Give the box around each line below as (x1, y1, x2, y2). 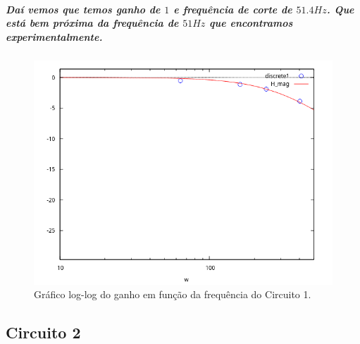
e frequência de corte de (173, 1, 292, 16)
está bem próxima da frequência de (6, 16, 179, 30)
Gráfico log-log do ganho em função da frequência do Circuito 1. (34, 287, 311, 302)
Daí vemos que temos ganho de (6, 1, 161, 16)
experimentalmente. (6, 29, 103, 44)
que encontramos (209, 16, 293, 30)
